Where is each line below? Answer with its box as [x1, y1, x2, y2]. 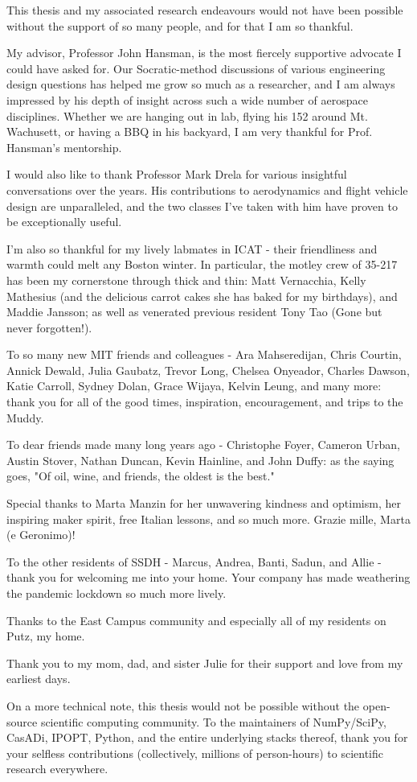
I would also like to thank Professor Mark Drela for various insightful [6, 166, 347, 183]
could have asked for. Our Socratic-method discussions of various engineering [6, 60, 386, 76]
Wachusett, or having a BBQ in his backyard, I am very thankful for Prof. [6, 123, 373, 140]
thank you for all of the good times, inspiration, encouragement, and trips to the [6, 393, 403, 410]
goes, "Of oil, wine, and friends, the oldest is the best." [6, 467, 275, 484]
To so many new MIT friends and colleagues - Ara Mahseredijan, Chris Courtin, [6, 346, 402, 363]
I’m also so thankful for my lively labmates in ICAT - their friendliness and [6, 240, 378, 257]
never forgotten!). [6, 319, 92, 335]
